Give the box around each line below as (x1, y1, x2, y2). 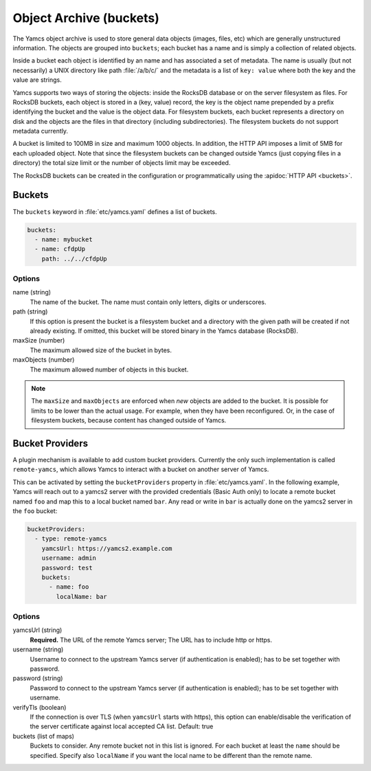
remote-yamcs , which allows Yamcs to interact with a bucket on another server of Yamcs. (12, 465, 269, 474)
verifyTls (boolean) (12, 703, 67, 711)
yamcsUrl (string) (12, 626, 63, 634)
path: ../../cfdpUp (41, 254, 108, 263)
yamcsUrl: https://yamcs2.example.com (41, 544, 172, 552)
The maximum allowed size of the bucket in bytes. (30, 346, 172, 354)
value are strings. (12, 76, 62, 84)
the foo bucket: (12, 506, 58, 515)
